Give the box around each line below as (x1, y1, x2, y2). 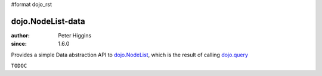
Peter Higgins (58, 31, 92, 39)
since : (11, 40, 27, 47)
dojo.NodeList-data (11, 16, 86, 26)
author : (11, 31, 30, 39)
